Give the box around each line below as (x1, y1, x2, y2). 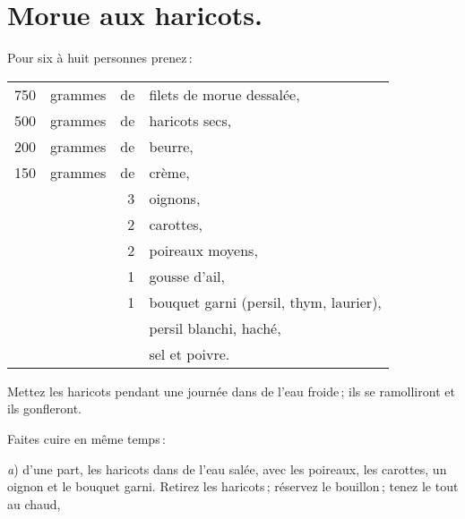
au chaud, (7, 494, 61, 513)
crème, (149, 161, 190, 183)
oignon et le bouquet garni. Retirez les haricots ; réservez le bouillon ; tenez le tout (7, 477, 459, 496)
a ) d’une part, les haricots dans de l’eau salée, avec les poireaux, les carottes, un (7, 459, 447, 478)
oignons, (149, 187, 201, 208)
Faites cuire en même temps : (7, 429, 166, 447)
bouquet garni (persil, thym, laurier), (149, 291, 382, 312)
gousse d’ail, (149, 265, 225, 286)
